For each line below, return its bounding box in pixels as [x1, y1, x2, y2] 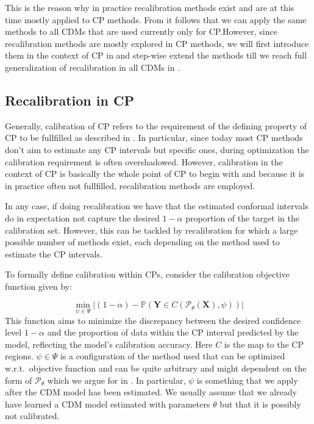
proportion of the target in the [185, 211, 299, 224]
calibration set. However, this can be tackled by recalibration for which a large [5, 223, 298, 236]
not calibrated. [5, 409, 60, 422]
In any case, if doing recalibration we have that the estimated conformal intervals [5, 199, 309, 212]
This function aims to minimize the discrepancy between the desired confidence [5, 314, 301, 326]
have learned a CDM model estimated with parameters [5, 397, 210, 410]
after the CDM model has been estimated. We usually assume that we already [5, 386, 297, 398]
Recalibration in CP [5, 90, 134, 109]
